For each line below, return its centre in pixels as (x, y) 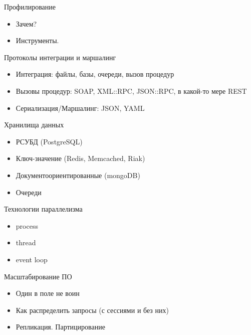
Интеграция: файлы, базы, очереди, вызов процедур (95, 74)
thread (26, 242)
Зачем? (26, 23)
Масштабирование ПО (38, 276)
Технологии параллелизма (43, 209)
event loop (32, 259)
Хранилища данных (34, 125)
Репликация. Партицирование (60, 327)
